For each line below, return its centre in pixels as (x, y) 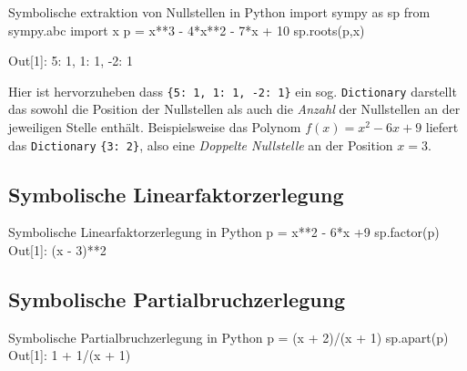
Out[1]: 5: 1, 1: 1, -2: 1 (71, 61)
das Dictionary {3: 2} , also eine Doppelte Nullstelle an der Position (201, 144)
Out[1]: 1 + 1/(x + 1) (70, 355)
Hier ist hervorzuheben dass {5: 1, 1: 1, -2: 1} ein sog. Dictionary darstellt (233, 91)
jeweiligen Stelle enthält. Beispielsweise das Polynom (155, 127)
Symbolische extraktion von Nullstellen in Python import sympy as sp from (219, 12)
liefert (442, 127)
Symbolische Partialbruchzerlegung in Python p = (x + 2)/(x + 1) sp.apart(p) (228, 337)
